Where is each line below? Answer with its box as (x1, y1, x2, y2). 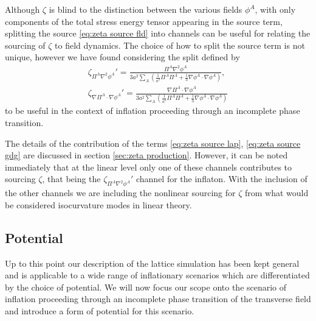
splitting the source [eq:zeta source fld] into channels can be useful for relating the (5, 27, 311, 40)
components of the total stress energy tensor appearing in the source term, (5, 15, 283, 27)
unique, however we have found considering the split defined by (5, 51, 240, 63)
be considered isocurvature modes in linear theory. (5, 198, 192, 211)
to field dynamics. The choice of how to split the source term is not (55, 38, 305, 51)
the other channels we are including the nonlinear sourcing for (5, 186, 236, 199)
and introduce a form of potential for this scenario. (5, 304, 194, 317)
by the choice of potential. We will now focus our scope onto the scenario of (5, 280, 287, 293)
